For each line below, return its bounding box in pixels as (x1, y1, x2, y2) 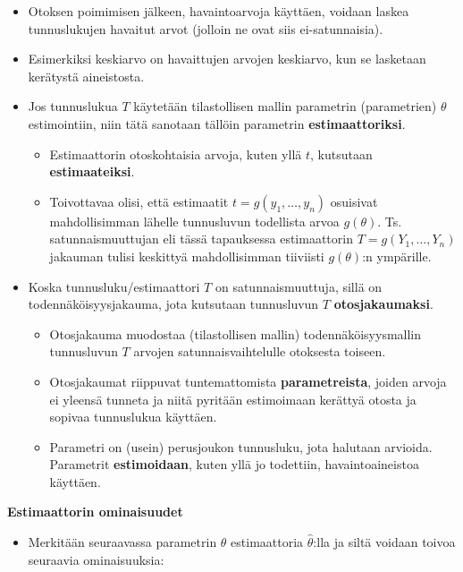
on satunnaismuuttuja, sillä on (215, 277, 383, 295)
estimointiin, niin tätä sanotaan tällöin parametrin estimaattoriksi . (28, 114, 406, 132)
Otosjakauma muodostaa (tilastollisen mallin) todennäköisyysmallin (49, 324, 422, 343)
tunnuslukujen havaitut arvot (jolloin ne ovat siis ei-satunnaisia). (28, 19, 383, 38)
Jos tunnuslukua (28, 97, 118, 115)
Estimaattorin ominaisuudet (7, 502, 183, 521)
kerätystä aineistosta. (28, 66, 145, 85)
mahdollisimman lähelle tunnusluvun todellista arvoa (49, 211, 340, 230)
